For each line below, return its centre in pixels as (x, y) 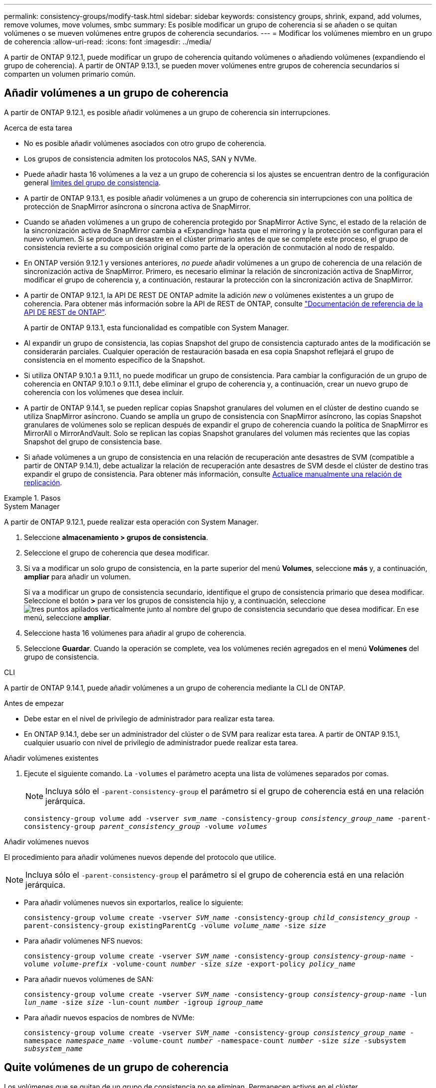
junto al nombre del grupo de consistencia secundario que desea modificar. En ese (283, 609)
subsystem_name (54, 1048)
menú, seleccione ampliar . (68, 617)
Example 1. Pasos (32, 498)
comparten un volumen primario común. (70, 74)
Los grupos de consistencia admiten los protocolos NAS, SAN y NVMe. (140, 158)
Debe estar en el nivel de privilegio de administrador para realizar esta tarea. (149, 718)
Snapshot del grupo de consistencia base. (93, 441)
